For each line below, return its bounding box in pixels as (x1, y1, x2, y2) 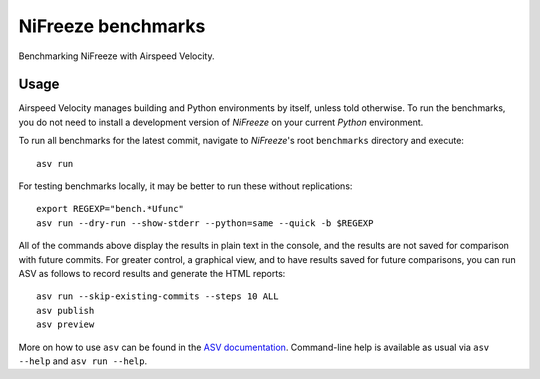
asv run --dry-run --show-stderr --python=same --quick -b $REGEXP (36, 217, 374, 229)
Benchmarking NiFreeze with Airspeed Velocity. (18, 50, 215, 62)
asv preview (36, 319, 95, 330)
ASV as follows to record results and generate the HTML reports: (18, 267, 286, 279)
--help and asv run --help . (18, 355, 148, 367)
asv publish (36, 305, 95, 316)
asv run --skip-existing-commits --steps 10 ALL (36, 291, 279, 302)
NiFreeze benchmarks (18, 15, 206, 37)
